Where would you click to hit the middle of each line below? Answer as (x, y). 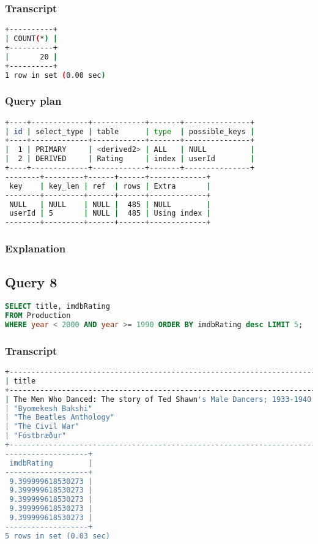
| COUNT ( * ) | (31, 39)
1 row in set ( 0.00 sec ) (55, 75)
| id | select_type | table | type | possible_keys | (130, 131)
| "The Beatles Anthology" (60, 417)
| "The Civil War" (42, 427)
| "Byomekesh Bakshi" (49, 408)
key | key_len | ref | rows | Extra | (110, 186)
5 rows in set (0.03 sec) (57, 536)
